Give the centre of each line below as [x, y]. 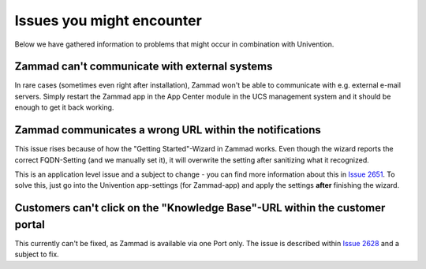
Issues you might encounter [108, 21]
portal [30, 224]
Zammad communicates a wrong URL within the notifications [168, 130]
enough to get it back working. [64, 107]
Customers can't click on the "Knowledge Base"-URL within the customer [200, 208]
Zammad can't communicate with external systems [144, 67]
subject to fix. [37, 254]
